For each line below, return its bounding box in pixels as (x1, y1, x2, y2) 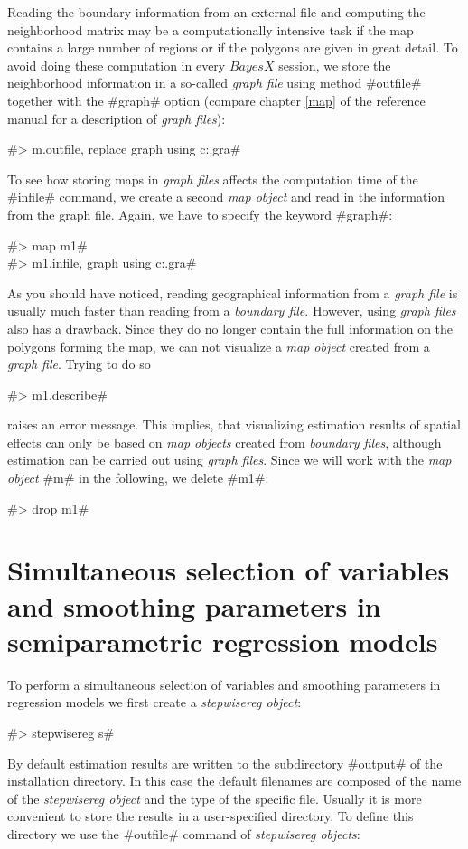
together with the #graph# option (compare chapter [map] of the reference (7, 90, 426, 109)
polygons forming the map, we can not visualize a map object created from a (7, 336, 430, 355)
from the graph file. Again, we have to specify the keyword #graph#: (7, 204, 393, 223)
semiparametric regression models (7, 622, 438, 659)
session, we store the (278, 55, 391, 74)
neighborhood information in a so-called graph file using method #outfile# (7, 73, 422, 92)
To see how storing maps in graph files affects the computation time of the (7, 169, 418, 188)
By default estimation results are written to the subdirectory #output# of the (7, 753, 443, 772)
